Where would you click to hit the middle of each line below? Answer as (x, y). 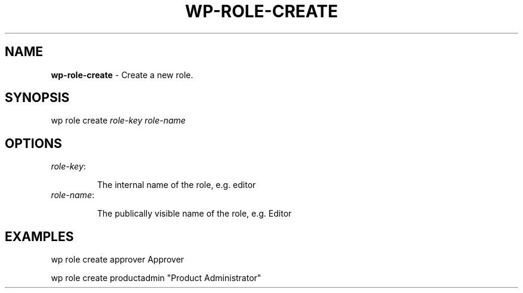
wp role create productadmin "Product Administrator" (156, 278)
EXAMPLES (39, 236)
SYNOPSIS (37, 98)
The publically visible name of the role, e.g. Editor (194, 214)
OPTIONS (33, 143)
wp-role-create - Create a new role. (122, 75)
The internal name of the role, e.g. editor (176, 185)
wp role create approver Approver (118, 260)
